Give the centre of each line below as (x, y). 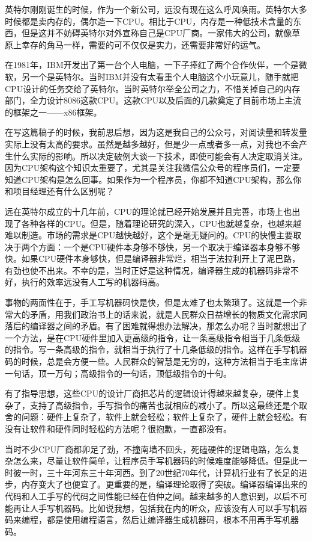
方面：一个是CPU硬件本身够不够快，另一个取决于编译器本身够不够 (169, 246)
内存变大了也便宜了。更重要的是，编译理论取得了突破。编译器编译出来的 (164, 484)
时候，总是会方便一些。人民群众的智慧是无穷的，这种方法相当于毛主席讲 (164, 361)
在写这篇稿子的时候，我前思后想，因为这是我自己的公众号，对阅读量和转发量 (156, 132)
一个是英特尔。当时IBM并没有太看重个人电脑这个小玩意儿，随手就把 (164, 76)
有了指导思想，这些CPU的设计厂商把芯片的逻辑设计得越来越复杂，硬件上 (148, 393)
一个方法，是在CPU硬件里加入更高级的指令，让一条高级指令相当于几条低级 (153, 337)
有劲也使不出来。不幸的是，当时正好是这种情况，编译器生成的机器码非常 (148, 270)
